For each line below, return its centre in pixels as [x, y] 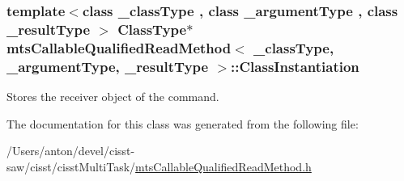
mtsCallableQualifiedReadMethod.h [223, 166]
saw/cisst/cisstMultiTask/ [71, 166]
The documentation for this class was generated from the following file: [183, 123]
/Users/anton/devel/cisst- [71, 151]
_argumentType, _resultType [108, 66]
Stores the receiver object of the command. [113, 96]
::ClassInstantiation [295, 66]
